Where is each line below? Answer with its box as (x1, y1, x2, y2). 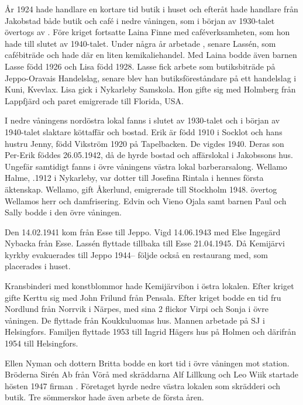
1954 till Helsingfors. (5, 337, 78, 349)
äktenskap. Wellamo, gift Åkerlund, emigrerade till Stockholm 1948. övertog (5, 183, 277, 195)
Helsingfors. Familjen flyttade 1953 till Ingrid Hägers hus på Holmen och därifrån (5, 325, 297, 338)
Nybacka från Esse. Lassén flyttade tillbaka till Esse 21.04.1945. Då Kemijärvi (5, 237, 285, 249)
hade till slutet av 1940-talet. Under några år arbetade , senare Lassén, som (5, 37, 276, 49)
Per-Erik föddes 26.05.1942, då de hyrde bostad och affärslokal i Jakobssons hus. (5, 149, 293, 161)
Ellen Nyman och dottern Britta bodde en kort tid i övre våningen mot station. (5, 356, 290, 369)
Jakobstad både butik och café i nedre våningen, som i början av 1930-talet (5, 14, 275, 26)
